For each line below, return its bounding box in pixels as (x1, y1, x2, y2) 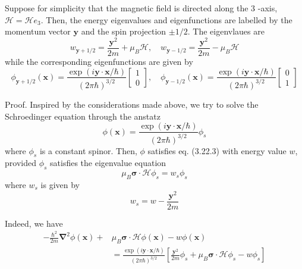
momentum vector (5, 25, 71, 37)
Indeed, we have (5, 217, 63, 229)
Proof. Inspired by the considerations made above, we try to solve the (5, 98, 259, 110)
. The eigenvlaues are (187, 25, 265, 37)
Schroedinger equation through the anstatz (5, 110, 161, 122)
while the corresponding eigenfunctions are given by (5, 55, 193, 67)
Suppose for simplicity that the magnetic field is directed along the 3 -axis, (5, 2, 278, 14)
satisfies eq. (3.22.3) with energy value (147, 144, 287, 157)
